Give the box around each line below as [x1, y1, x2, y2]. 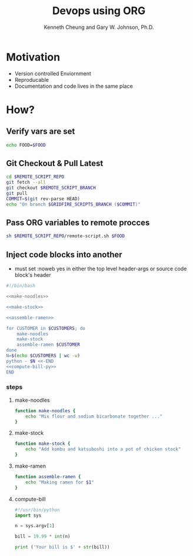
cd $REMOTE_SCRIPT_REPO [6, 174, 65, 180]
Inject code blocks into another [6, 249, 122, 260]
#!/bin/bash [6, 283, 35, 289]
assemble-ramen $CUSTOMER [16, 342, 81, 348]
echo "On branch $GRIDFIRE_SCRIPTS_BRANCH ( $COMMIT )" [6, 201, 141, 207]
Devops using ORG [52, 4, 146, 18]
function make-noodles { [14, 408, 76, 413]
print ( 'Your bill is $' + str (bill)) [14, 544, 110, 550]
